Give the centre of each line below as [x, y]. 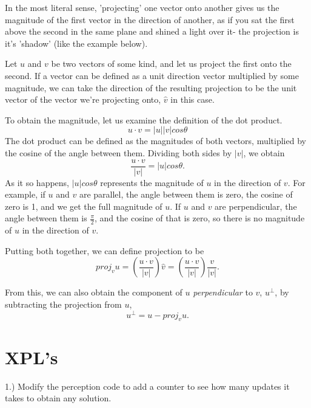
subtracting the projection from [63, 304]
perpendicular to [223, 292]
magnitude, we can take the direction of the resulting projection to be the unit [151, 87]
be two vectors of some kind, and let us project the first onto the [171, 64]
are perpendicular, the [256, 206]
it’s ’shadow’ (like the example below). [76, 43]
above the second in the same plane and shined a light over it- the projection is [152, 31]
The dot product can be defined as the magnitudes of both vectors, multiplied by [155, 141]
